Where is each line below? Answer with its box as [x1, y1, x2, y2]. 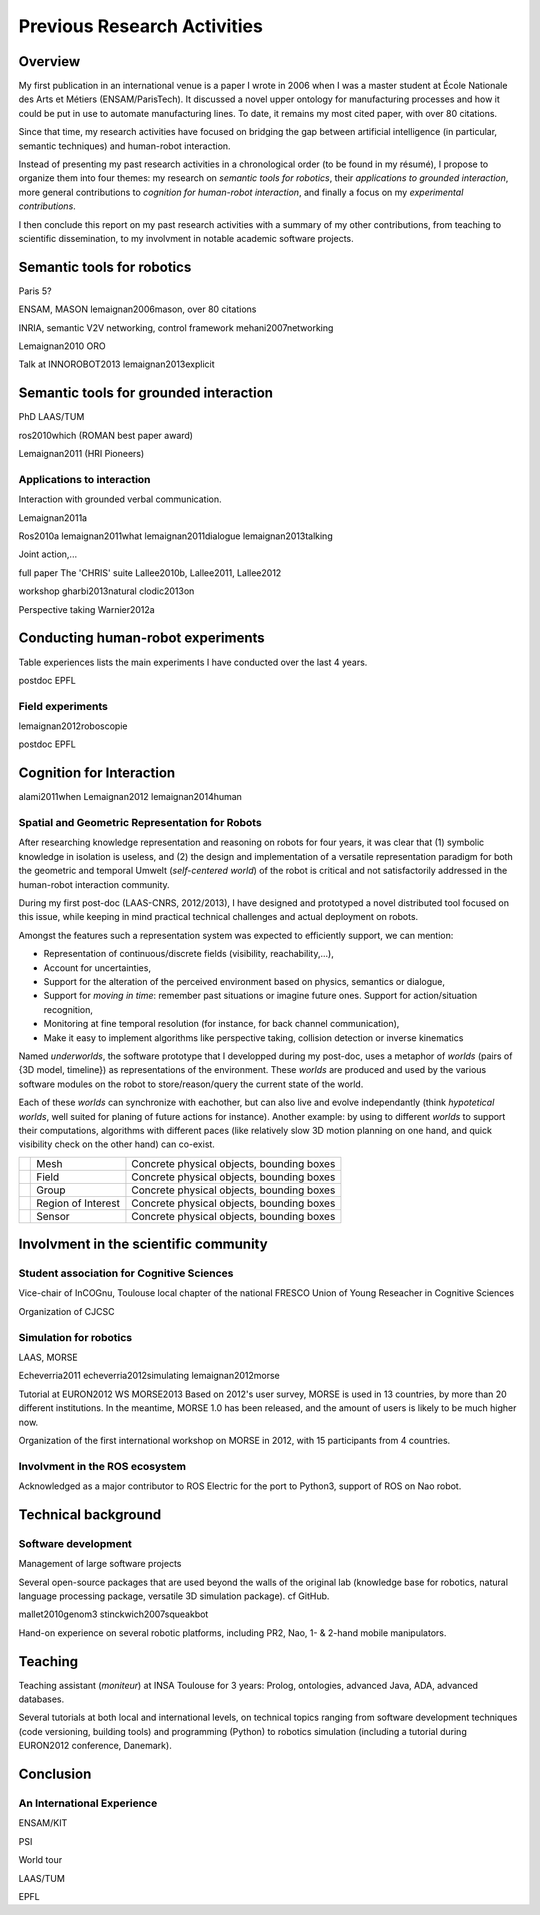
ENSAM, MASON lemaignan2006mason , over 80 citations [18, 303, 257, 315]
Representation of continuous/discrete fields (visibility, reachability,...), [43, 948, 334, 960]
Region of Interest [36, 1196, 120, 1210]
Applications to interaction [18, 472, 151, 486]
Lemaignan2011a [18, 511, 88, 524]
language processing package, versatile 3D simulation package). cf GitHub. [18, 1590, 330, 1602]
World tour [18, 1854, 63, 1866]
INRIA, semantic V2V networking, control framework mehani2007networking [18, 321, 334, 334]
